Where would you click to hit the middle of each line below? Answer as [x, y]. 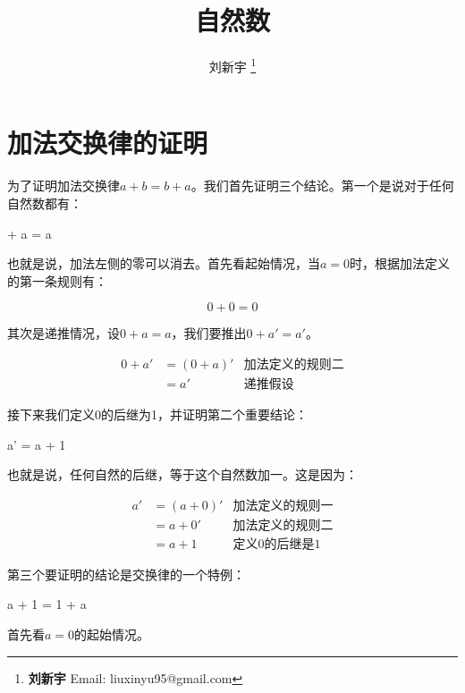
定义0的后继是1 [277, 544]
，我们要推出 [209, 333]
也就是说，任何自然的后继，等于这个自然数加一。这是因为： [182, 474]
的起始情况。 [112, 634]
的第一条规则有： [57, 280]
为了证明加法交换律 [63, 186]
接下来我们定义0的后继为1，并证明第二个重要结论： [157, 414]
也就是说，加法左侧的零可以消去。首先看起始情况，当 [164, 263]
